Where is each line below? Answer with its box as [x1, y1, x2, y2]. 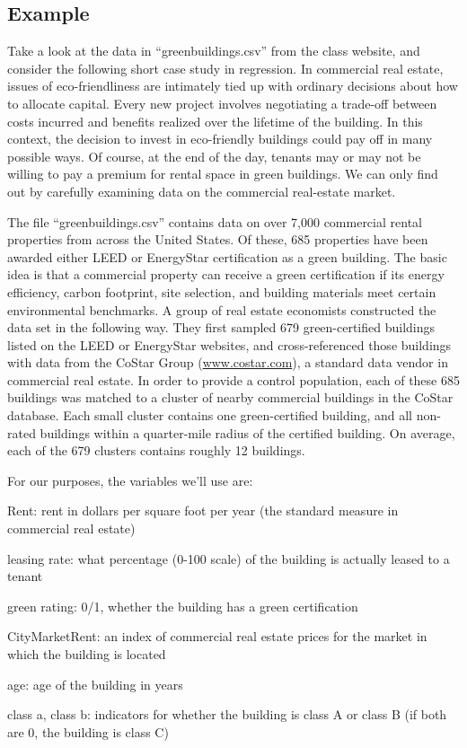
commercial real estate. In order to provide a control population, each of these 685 [7, 370, 460, 389]
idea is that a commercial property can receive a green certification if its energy [7, 265, 445, 284]
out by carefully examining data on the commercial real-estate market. [7, 181, 396, 200]
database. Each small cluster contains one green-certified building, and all [7, 406, 412, 425]
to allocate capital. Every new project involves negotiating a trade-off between [7, 93, 437, 112]
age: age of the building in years [7, 674, 183, 693]
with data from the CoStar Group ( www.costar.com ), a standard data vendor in [7, 353, 448, 372]
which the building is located [7, 645, 166, 664]
